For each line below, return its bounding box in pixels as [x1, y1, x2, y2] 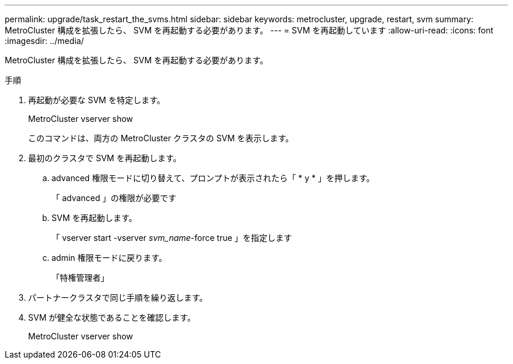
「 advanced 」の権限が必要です [52, 193, 177, 203]
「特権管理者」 [52, 273, 109, 283]
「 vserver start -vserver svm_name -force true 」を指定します [52, 233, 292, 243]
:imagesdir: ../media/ [5, 36, 84, 46]
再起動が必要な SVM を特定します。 [28, 95, 165, 105]
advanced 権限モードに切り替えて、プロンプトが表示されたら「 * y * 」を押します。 [52, 173, 375, 183]
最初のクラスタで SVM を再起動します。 [28, 153, 182, 163]
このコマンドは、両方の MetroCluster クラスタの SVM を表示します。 [28, 133, 294, 143]
